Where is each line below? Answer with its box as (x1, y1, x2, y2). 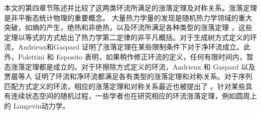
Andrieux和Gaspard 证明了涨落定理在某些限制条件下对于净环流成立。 (18, 41, 244, 52)
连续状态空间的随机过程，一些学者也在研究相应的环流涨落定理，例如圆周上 (11, 90, 257, 101)
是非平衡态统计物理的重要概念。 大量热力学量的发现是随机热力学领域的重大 (4, 12, 252, 22)
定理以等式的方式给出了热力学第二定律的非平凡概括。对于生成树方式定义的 (4, 31, 250, 42)
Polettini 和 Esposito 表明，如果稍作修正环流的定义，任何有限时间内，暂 (18, 51, 253, 61)
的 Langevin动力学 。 (4, 100, 70, 110)
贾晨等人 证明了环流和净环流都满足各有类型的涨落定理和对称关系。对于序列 (4, 71, 252, 81)
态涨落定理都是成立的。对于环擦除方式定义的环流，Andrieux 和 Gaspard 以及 (4, 61, 255, 71)
